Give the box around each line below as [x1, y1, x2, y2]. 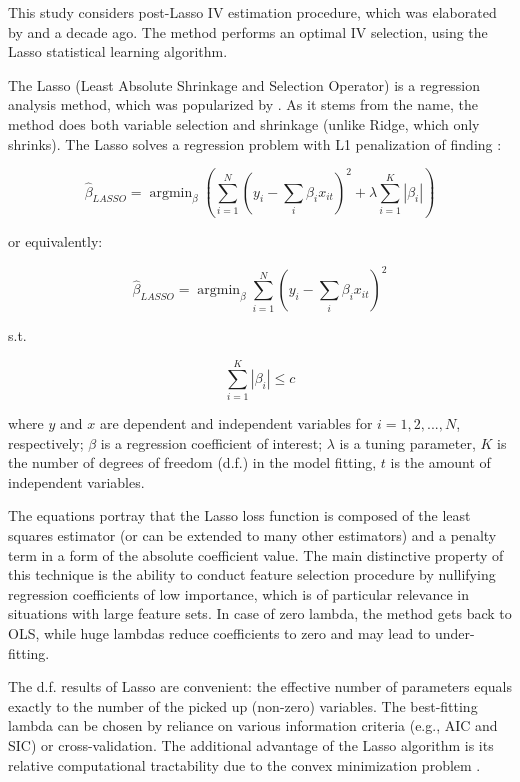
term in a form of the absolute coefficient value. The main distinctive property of [8, 544, 504, 565]
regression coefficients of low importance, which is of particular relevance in [8, 583, 469, 604]
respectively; [8, 432, 84, 453]
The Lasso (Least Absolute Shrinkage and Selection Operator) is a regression [8, 74, 481, 95]
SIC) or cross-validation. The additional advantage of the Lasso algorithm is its [8, 734, 494, 755]
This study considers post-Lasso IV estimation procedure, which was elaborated [8, 2, 497, 22]
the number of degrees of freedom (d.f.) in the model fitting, [8, 452, 377, 473]
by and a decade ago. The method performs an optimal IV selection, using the [8, 21, 488, 42]
